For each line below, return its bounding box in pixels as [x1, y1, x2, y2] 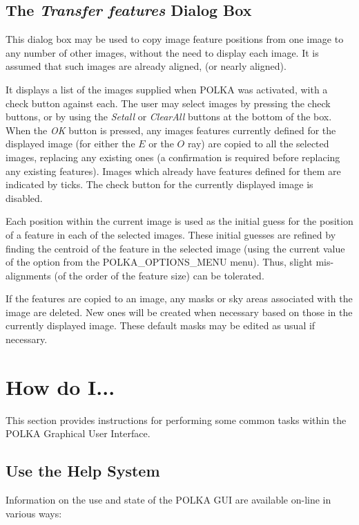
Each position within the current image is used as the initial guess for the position [6, 214, 353, 228]
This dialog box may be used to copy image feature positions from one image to [6, 32, 344, 46]
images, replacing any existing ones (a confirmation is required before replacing [6, 149, 340, 164]
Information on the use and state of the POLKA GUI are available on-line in [6, 492, 331, 507]
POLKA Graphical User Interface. [6, 426, 151, 441]
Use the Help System [6, 460, 160, 481]
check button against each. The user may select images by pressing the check [6, 95, 331, 110]
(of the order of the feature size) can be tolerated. [54, 268, 264, 282]
